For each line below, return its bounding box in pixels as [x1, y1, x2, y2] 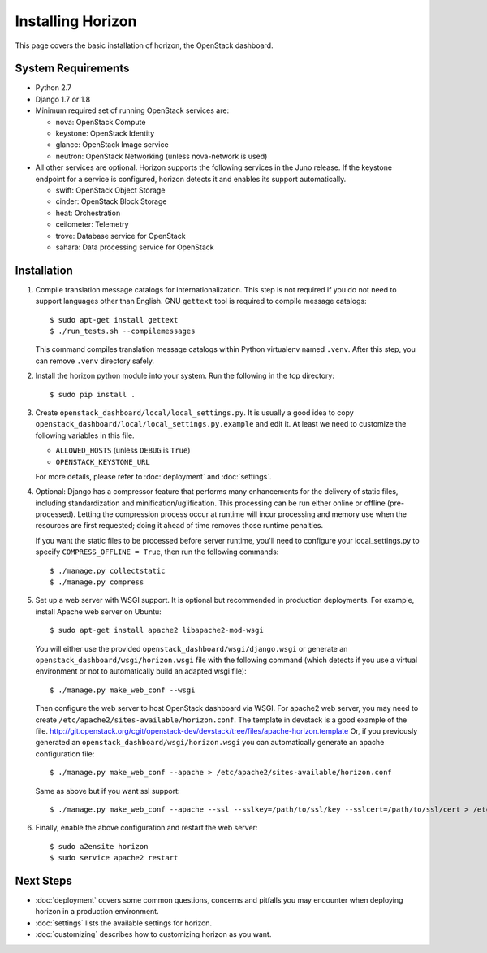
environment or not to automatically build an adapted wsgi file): [35, 666, 247, 676]
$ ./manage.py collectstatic [50, 565, 166, 575]
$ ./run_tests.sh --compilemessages [50, 327, 196, 336]
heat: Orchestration [55, 208, 121, 218]
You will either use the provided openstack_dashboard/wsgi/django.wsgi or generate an [35, 643, 348, 653]
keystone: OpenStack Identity [55, 128, 155, 138]
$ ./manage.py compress [50, 578, 144, 587]
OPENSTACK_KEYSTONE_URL [55, 457, 150, 466]
